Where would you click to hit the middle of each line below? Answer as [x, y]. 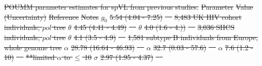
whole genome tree [33, 47]
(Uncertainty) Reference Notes [52, 16]
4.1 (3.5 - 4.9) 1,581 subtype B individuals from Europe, [166, 37]
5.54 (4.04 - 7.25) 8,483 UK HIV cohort [175, 16]
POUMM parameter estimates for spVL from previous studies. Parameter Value [129, 7]
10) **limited [29, 57]
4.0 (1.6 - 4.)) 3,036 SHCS [189, 27]
